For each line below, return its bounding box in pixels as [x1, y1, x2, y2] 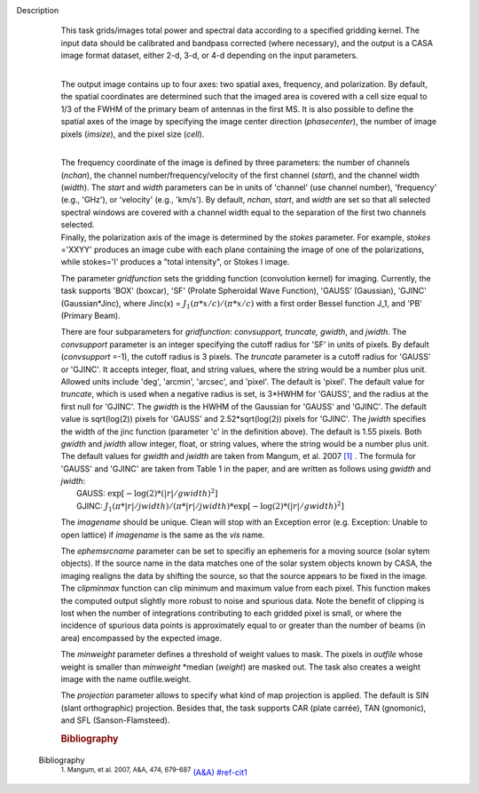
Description [16, 5, 59, 15]
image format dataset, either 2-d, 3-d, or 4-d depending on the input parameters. [60, 50, 358, 61]
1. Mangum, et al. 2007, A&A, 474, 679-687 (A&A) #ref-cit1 [60, 765, 247, 778]
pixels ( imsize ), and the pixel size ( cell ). [60, 129, 205, 139]
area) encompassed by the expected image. [60, 632, 222, 643]
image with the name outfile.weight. [60, 673, 192, 684]
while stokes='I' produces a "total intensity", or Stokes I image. [60, 257, 290, 267]
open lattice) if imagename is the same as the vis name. [60, 529, 265, 540]
